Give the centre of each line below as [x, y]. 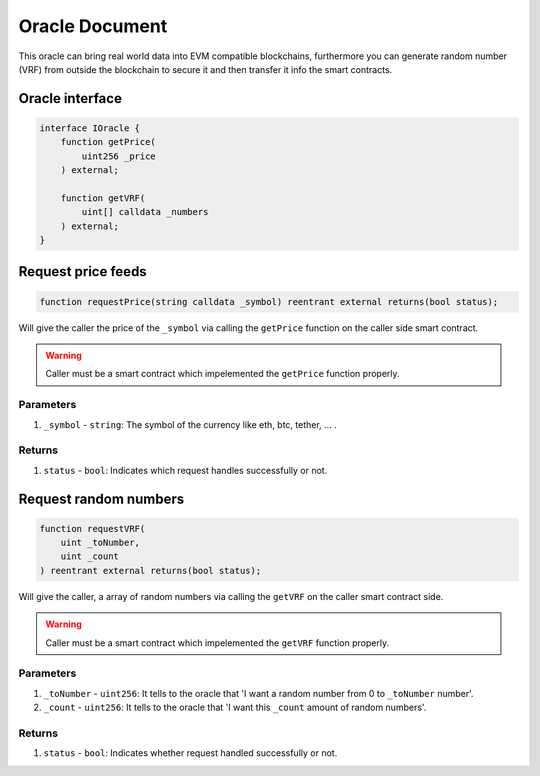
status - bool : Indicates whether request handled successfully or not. [190, 753]
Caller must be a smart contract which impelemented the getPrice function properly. [222, 374]
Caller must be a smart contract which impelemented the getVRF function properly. [217, 642]
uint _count [90, 556]
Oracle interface [70, 98]
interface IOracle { [89, 128]
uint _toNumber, [100, 543]
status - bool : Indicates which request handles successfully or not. [185, 470]
